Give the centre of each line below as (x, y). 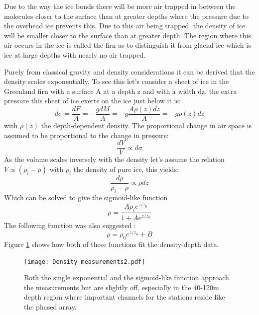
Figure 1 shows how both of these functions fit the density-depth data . (112, 244)
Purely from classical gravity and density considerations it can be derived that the (129, 71)
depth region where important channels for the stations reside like (125, 297)
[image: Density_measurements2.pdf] (85, 262)
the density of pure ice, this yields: (126, 169)
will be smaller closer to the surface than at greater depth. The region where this (128, 35)
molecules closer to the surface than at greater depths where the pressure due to (127, 16)
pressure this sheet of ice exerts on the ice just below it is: (92, 101)
